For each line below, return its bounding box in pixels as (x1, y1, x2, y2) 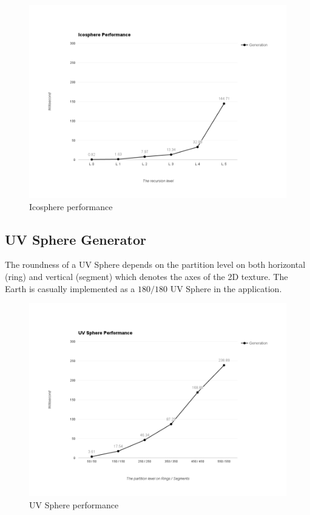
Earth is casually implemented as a (5, 282, 135, 295)
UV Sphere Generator (5, 230, 146, 248)
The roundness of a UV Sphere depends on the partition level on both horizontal (5, 258, 306, 271)
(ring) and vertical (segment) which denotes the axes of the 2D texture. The (5, 270, 288, 282)
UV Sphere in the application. (170, 282, 282, 295)
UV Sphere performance (29, 498, 119, 511)
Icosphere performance (29, 200, 113, 213)
